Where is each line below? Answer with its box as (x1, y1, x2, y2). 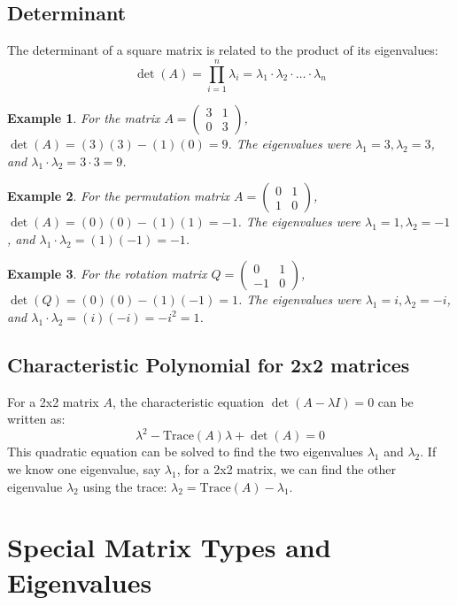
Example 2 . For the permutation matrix (7, 187, 229, 205)
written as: (7, 410, 66, 428)
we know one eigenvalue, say (7, 459, 161, 478)
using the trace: (82, 477, 167, 495)
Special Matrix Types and (7, 529, 331, 565)
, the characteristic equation (112, 392, 265, 410)
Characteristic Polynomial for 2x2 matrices (7, 350, 410, 378)
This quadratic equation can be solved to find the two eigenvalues (7, 442, 363, 461)
